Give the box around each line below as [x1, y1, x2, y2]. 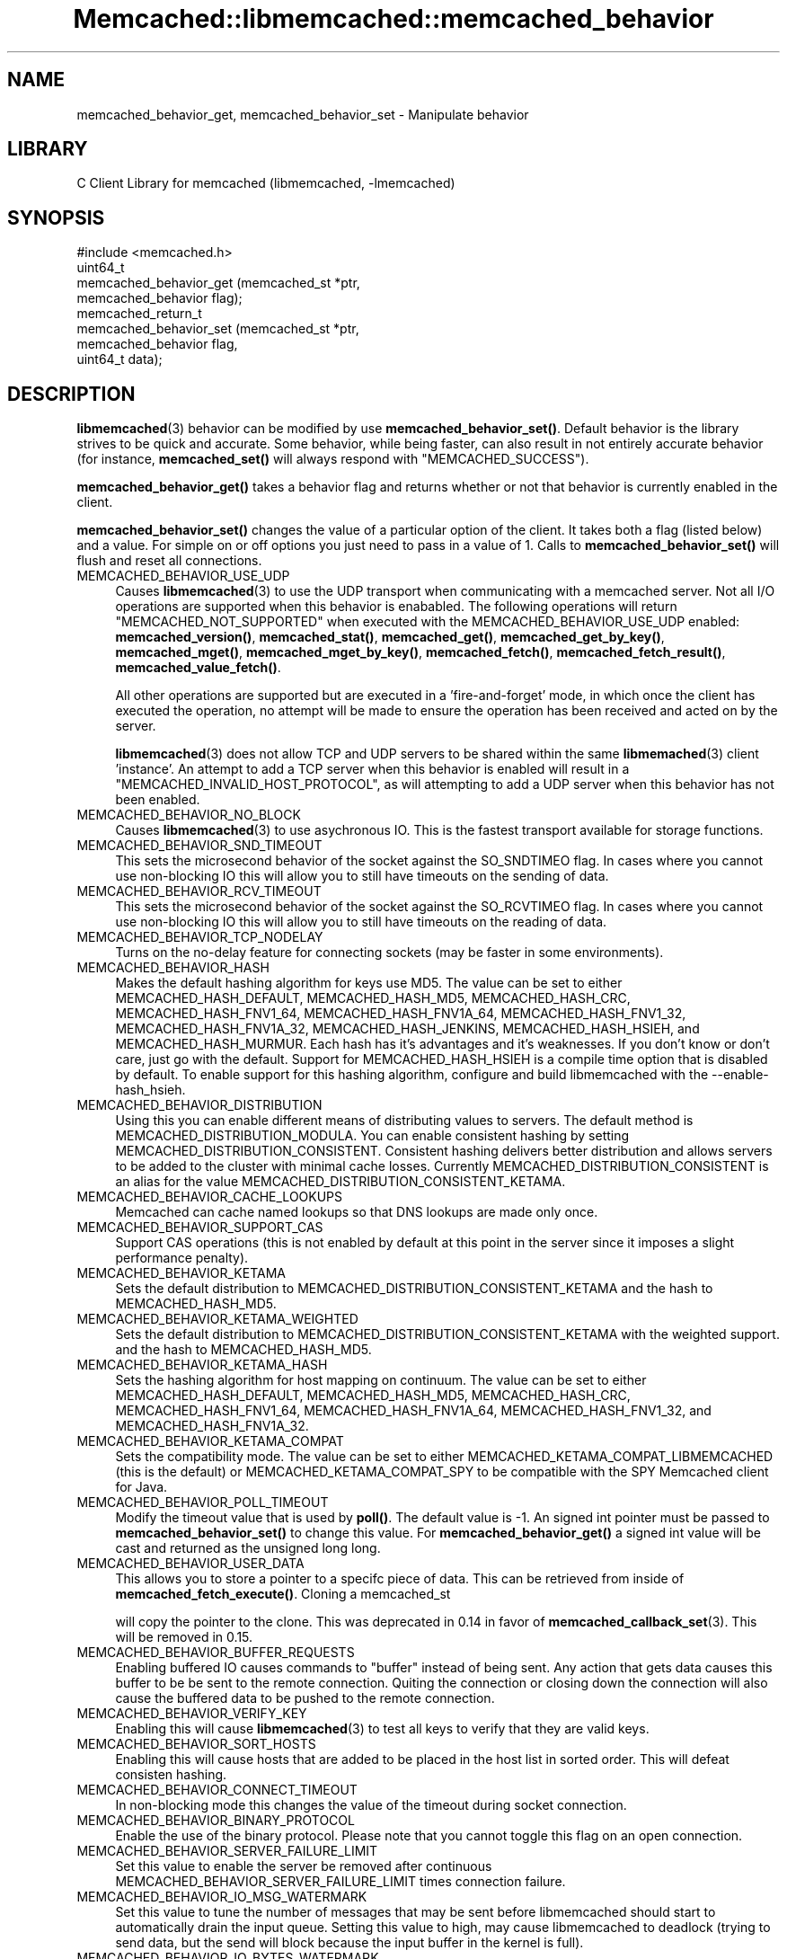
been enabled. [115, 792, 200, 808]
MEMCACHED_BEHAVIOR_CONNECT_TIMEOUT [76, 1782, 358, 1798]
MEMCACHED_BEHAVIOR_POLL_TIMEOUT [76, 1494, 329, 1511]
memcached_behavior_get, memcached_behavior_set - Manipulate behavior [76, 106, 529, 122]
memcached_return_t [76, 306, 202, 322]
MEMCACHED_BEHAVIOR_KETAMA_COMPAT [76, 1433, 344, 1449]
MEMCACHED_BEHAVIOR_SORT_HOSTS [76, 1736, 316, 1752]
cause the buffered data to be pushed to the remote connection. [115, 1690, 495, 1706]
